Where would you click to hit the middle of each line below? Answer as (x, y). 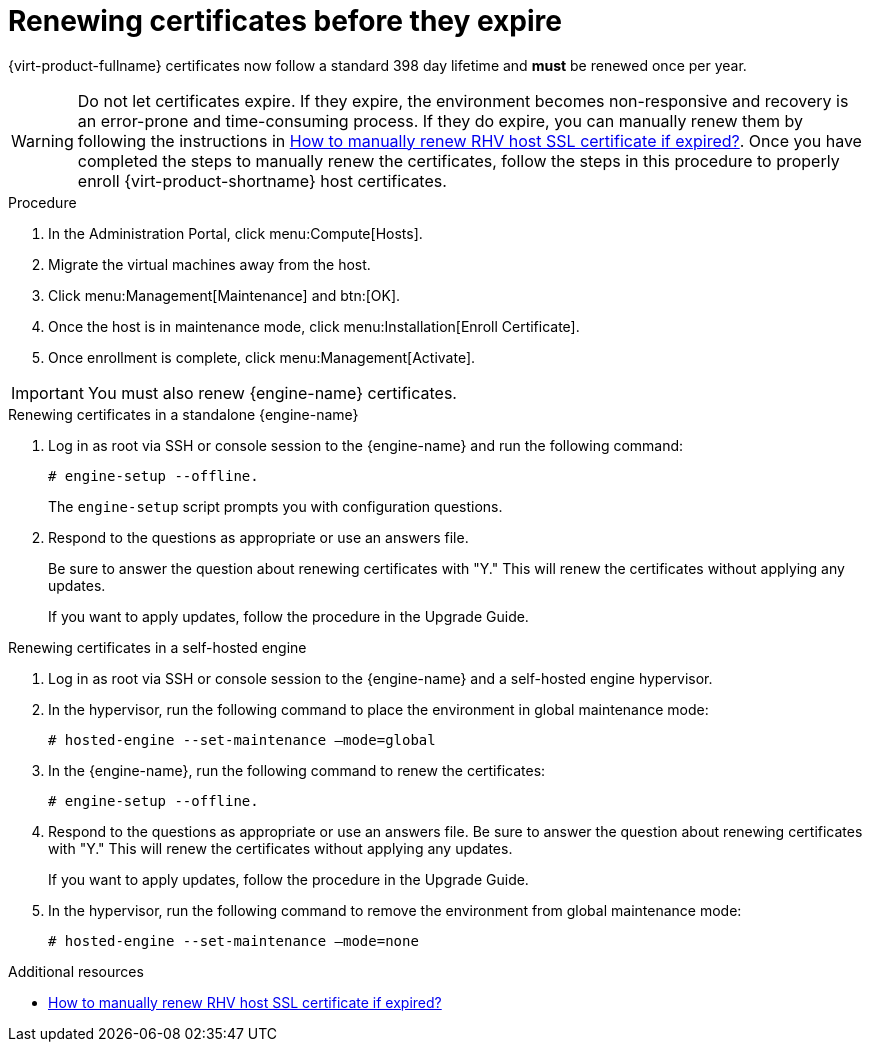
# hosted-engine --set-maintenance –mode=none (233, 940)
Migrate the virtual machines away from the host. (209, 264)
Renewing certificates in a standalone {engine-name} (183, 414)
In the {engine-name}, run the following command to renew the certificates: (297, 770)
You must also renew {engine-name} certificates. (272, 392)
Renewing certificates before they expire (285, 21)
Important (47, 392)
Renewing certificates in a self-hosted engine (157, 647)
